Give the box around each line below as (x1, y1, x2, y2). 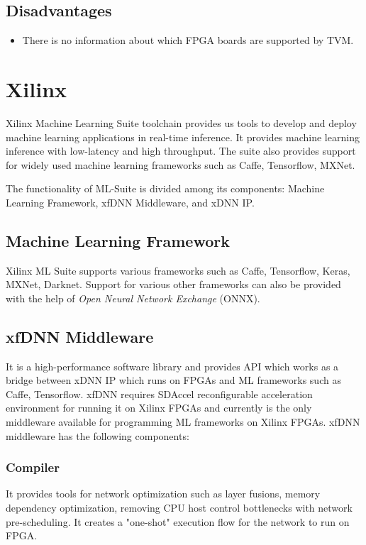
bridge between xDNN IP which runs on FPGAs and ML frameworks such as (6, 373, 341, 387)
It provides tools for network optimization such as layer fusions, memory (6, 486, 321, 501)
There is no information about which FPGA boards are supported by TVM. (22, 33, 354, 48)
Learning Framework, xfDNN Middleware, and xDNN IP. (6, 194, 255, 209)
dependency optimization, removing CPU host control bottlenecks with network (6, 500, 353, 515)
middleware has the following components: (6, 428, 189, 443)
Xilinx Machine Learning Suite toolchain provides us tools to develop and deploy (6, 115, 357, 130)
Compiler (6, 458, 60, 476)
